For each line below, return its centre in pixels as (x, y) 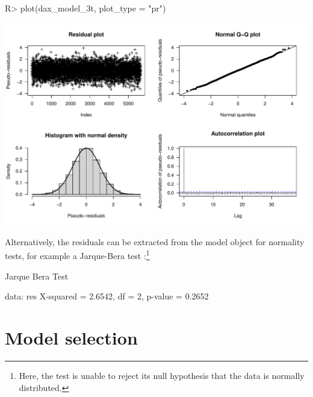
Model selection (71, 338)
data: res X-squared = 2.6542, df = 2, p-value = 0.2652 (107, 296)
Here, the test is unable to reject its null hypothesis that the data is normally (162, 376)
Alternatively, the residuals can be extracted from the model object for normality (155, 241)
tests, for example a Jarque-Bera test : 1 (77, 255)
